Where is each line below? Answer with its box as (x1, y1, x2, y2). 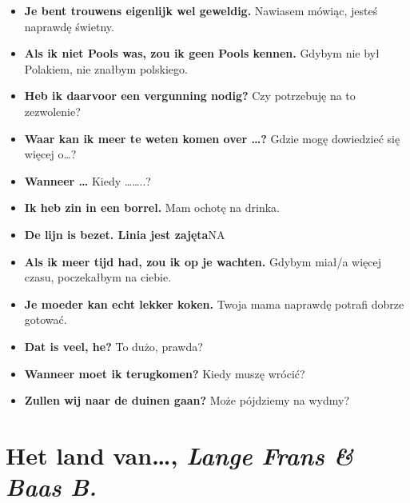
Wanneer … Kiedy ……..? (24, 172, 151, 189)
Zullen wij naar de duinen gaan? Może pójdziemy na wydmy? (24, 392, 349, 409)
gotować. (24, 311, 67, 328)
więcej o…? (24, 146, 77, 162)
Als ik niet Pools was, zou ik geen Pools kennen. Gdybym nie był (24, 45, 380, 62)
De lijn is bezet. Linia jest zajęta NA (24, 226, 225, 242)
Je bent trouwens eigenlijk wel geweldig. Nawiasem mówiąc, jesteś (24, 2, 378, 18)
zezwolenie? (24, 102, 81, 119)
